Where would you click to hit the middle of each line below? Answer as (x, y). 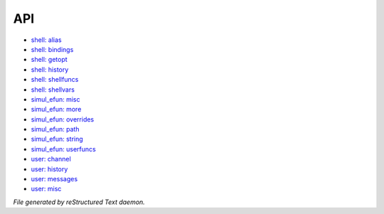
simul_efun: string (57, 139)
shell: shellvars (53, 90)
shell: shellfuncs (55, 80)
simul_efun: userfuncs (63, 149)
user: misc (46, 189)
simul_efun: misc (56, 99)
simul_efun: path (55, 129)
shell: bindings (52, 49)
